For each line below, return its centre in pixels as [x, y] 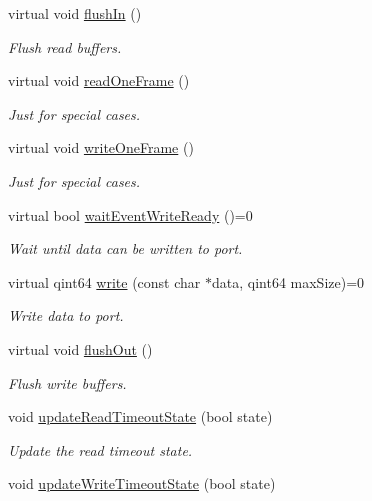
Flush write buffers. [67, 382]
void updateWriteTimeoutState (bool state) [142, 483]
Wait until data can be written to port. [125, 248]
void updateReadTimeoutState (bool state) [140, 416]
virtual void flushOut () [80, 348]
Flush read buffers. [65, 46]
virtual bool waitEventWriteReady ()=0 [130, 214]
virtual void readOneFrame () [99, 80]
